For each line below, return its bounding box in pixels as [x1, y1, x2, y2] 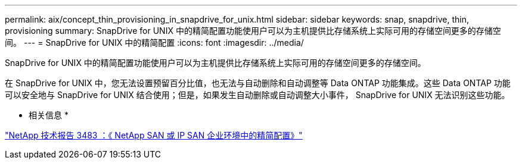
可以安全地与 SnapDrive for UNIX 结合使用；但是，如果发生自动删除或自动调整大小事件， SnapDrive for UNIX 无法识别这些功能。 [5, 90, 510, 100]
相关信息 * [29, 110, 69, 120]
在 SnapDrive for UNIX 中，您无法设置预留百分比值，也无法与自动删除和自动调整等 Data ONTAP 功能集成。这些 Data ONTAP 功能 [5, 78, 511, 88]
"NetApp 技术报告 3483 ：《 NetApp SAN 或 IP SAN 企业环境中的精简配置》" [5, 130, 303, 140]
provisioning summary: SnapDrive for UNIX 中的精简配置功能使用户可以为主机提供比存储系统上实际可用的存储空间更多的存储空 [5, 26, 501, 36]
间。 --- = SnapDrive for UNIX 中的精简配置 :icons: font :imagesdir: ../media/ [5, 37, 304, 48]
